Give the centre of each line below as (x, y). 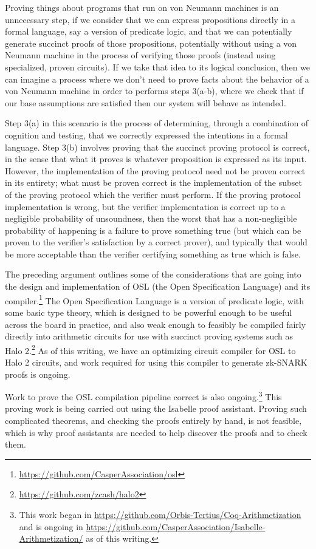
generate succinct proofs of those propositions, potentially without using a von (151, 43)
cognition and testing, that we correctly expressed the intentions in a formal (146, 135)
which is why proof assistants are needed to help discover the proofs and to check (156, 432)
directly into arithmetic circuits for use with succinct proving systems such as (149, 336)
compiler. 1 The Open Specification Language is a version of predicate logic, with (155, 299)
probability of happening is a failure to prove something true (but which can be (153, 230)
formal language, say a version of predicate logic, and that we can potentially (149, 31)
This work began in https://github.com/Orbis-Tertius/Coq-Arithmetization (160, 514)
